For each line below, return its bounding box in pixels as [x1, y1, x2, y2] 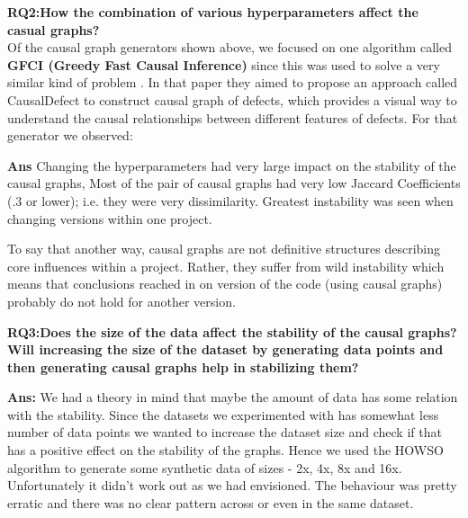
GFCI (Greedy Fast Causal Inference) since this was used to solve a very [7, 55, 440, 74]
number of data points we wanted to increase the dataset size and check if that [7, 423, 442, 442]
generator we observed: [7, 126, 133, 145]
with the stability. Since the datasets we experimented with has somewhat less [7, 405, 439, 424]
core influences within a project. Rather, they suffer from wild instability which [7, 256, 445, 275]
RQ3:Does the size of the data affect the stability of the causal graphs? [7, 322, 457, 341]
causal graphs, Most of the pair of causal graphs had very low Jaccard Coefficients [7, 174, 461, 192]
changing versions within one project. [7, 209, 212, 228]
